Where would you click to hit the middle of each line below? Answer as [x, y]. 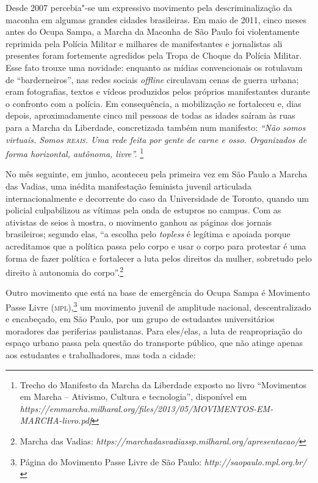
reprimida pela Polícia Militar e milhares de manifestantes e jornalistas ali [144, 43]
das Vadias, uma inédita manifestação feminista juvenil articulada [128, 186]
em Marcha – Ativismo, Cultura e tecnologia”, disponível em [133, 396]
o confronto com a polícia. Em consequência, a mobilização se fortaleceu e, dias [154, 103]
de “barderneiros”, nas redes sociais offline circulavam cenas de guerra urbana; [152, 79]
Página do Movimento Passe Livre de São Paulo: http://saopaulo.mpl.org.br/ [163, 461]
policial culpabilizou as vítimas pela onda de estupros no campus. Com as [143, 210]
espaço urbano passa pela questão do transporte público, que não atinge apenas [154, 343]
